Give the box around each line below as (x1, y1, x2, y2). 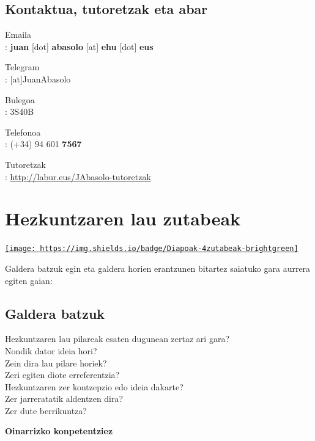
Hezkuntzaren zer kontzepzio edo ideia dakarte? (5, 380, 183, 393)
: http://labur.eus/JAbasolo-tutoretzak (5, 170, 151, 183)
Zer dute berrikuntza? (5, 404, 87, 417)
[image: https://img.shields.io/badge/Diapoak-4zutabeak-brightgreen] (5, 244, 298, 253)
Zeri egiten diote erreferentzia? (5, 368, 120, 381)
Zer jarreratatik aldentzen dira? (5, 392, 124, 405)
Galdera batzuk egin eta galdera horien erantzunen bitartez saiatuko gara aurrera (5, 261, 311, 274)
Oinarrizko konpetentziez (5, 425, 113, 437)
